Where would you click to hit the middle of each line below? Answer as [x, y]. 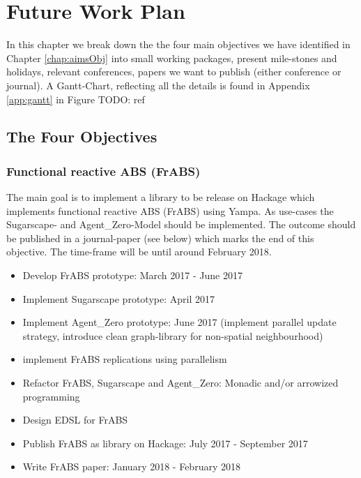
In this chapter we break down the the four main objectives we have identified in [178, 44]
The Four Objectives [82, 136]
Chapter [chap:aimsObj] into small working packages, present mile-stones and [172, 58]
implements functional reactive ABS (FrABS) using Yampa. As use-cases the [170, 210]
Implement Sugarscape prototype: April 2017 [118, 298]
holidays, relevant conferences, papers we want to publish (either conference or [174, 72]
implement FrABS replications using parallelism [125, 359]
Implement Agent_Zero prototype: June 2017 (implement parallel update [179, 322]
